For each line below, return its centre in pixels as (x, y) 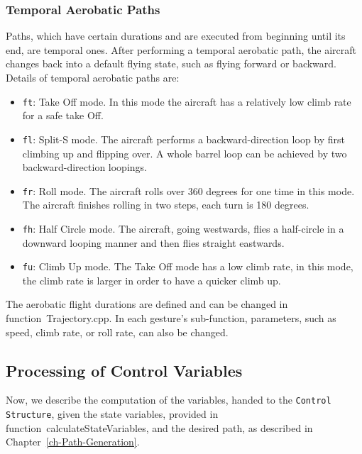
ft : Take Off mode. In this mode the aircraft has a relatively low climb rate (187, 101)
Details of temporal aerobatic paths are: (93, 77)
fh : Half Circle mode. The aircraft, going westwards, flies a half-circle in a (183, 228)
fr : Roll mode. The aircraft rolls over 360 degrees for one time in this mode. (188, 190)
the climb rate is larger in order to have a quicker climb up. (152, 280)
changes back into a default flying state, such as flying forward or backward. (171, 63)
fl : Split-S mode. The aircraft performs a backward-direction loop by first (184, 139)
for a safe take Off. (63, 115)
